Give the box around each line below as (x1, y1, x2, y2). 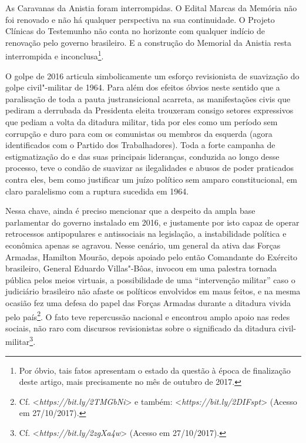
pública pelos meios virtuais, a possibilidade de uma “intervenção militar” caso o (5, 273, 295, 286)
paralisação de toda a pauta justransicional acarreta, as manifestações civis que (5, 92, 291, 105)
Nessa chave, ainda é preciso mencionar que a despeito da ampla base (5, 204, 255, 217)
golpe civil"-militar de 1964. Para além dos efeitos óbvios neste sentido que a (5, 81, 280, 93)
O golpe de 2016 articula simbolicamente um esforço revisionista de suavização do (5, 69, 300, 82)
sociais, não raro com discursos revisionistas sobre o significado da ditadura (5, 321, 276, 334)
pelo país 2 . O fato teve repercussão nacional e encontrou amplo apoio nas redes (5, 308, 290, 323)
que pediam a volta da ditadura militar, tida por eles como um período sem (5, 116, 278, 127)
